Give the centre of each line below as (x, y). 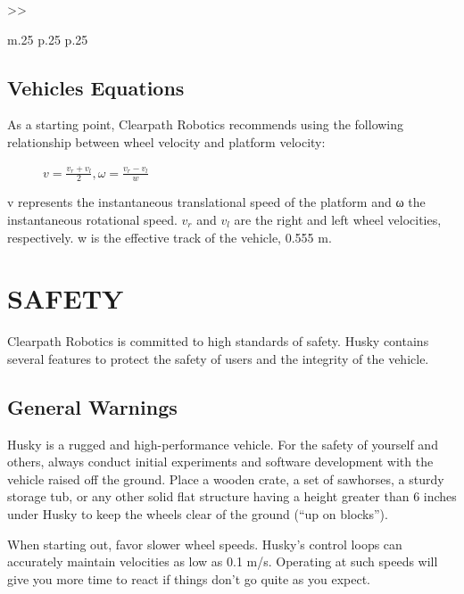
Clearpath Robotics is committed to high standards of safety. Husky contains (218, 341)
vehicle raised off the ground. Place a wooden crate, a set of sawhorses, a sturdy (226, 478)
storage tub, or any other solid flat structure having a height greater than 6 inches (232, 496)
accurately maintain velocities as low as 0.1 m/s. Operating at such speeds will (223, 561)
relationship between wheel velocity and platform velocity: (166, 141)
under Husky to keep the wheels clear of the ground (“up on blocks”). (198, 514)
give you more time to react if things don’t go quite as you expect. (189, 578)
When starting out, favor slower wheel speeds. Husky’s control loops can (205, 544)
